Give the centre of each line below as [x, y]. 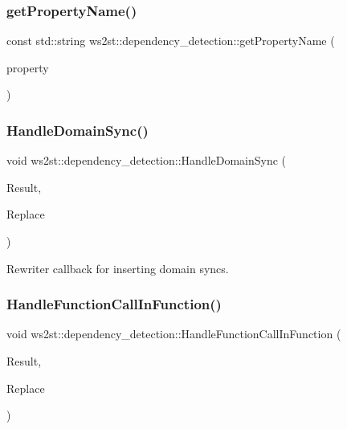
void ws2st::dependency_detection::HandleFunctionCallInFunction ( [174, 334]
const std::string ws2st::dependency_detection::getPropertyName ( [171, 41]
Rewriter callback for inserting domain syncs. [118, 268]
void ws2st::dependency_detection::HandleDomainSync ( [147, 160]
